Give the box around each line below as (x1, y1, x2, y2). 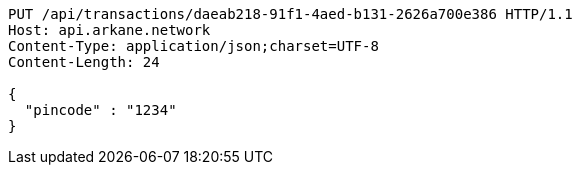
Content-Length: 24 (8, 54, 160, 70)
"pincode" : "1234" (24, 102, 177, 118)
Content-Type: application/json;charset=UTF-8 (8, 38, 379, 54)
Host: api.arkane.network (8, 22, 211, 38)
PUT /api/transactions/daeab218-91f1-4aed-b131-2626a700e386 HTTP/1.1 (8, 6, 573, 22)
